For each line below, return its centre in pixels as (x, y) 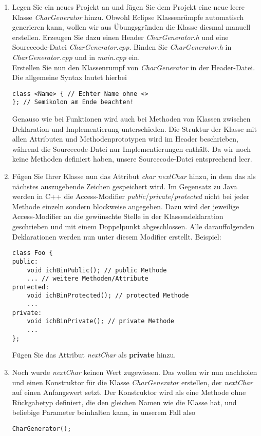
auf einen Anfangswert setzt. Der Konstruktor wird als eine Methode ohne (129, 392)
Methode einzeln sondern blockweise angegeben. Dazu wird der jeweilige (126, 206)
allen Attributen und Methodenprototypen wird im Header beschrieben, (125, 139)
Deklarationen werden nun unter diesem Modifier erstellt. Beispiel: (117, 236)
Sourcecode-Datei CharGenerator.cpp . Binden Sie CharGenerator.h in (122, 47)
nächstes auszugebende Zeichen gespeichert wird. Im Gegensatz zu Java (125, 186)
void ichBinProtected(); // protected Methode (108, 296)
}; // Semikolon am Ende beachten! (73, 102)
